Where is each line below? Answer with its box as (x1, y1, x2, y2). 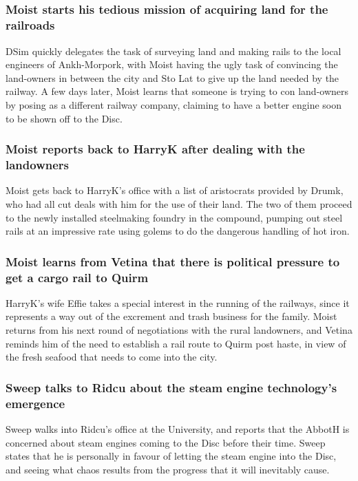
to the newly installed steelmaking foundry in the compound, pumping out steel (6, 210, 343, 224)
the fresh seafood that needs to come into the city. (6, 350, 218, 364)
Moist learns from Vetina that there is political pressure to (6, 253, 340, 270)
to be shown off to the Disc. (6, 111, 123, 125)
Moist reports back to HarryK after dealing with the (6, 140, 305, 158)
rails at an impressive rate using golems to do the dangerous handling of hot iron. (6, 224, 350, 238)
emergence (6, 394, 65, 411)
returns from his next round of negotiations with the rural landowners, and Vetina (6, 323, 352, 337)
